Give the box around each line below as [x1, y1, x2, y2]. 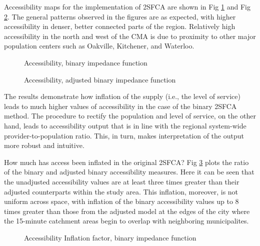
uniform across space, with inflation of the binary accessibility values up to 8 [4, 196, 239, 206]
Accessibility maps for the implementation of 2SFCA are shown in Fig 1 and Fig [4, 1, 250, 11]
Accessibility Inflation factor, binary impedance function [24, 232, 196, 242]
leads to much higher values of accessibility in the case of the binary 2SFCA [4, 100, 237, 111]
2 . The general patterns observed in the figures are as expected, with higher [4, 11, 236, 21]
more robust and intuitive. [4, 140, 84, 150]
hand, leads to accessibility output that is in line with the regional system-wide [4, 120, 246, 130]
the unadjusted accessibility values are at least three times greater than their [4, 176, 239, 186]
